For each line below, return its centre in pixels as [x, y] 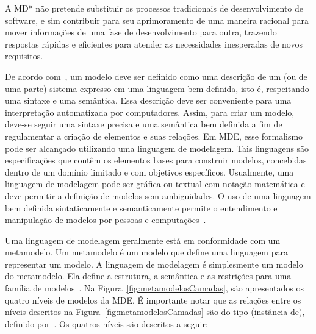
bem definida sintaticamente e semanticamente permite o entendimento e [141, 208]
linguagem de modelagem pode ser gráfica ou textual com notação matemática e [155, 184]
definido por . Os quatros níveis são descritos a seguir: [106, 323]
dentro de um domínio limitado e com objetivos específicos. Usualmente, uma [149, 172]
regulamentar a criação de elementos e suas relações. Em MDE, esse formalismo [154, 136]
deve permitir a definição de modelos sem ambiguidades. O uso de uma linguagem [158, 195]
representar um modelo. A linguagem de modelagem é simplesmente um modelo [154, 264]
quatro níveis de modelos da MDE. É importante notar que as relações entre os [153, 300]
